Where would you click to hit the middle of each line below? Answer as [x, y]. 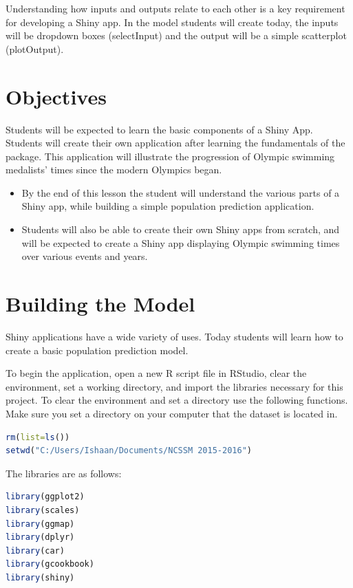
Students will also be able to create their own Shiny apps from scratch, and [181, 229]
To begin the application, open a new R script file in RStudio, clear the [156, 373]
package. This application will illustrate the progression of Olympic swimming [170, 156]
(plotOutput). [35, 48]
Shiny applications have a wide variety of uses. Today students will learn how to [174, 336]
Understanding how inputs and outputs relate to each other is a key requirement [175, 8]
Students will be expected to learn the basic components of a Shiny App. [159, 129]
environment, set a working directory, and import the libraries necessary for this [174, 386]
